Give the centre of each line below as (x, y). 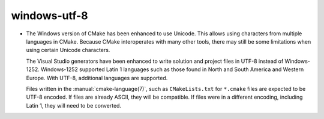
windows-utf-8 (49, 16)
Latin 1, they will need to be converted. (74, 105)
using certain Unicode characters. (68, 50)
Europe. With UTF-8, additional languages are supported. (97, 78)
